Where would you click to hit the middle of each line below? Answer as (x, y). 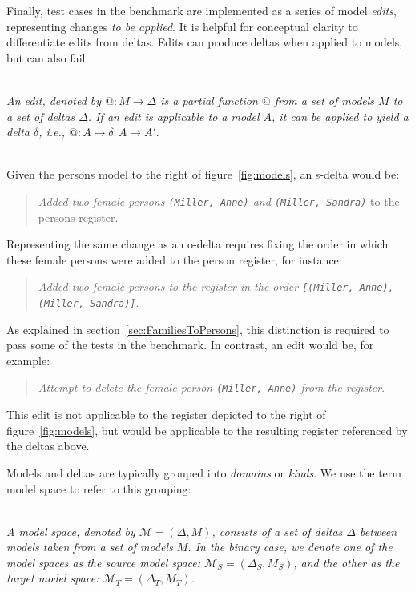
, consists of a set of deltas (277, 531)
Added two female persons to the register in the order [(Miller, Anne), (216, 286)
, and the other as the (347, 562)
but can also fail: (48, 57)
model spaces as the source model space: (104, 562)
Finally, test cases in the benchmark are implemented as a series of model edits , (201, 10)
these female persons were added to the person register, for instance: (174, 259)
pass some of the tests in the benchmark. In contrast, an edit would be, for (190, 345)
